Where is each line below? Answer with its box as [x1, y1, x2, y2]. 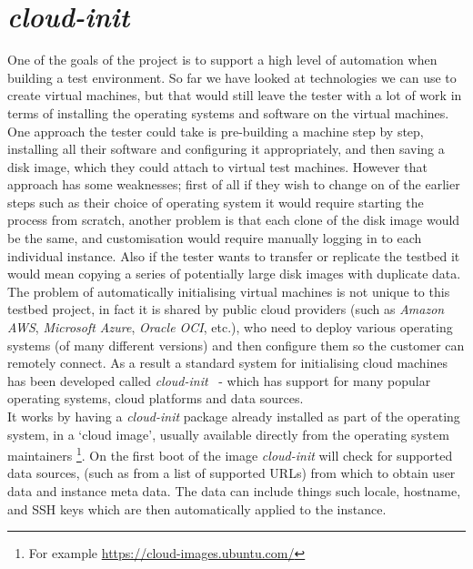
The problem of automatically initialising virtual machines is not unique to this [7, 281, 450, 300]
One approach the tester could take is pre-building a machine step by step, [7, 121, 424, 140]
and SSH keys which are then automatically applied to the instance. [7, 499, 387, 518]
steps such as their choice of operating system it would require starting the [7, 192, 424, 211]
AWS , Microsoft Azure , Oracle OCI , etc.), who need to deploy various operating [7, 318, 453, 337]
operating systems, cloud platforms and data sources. [7, 389, 304, 408]
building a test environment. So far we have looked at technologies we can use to [7, 67, 457, 86]
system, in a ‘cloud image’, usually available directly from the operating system [7, 424, 449, 443]
